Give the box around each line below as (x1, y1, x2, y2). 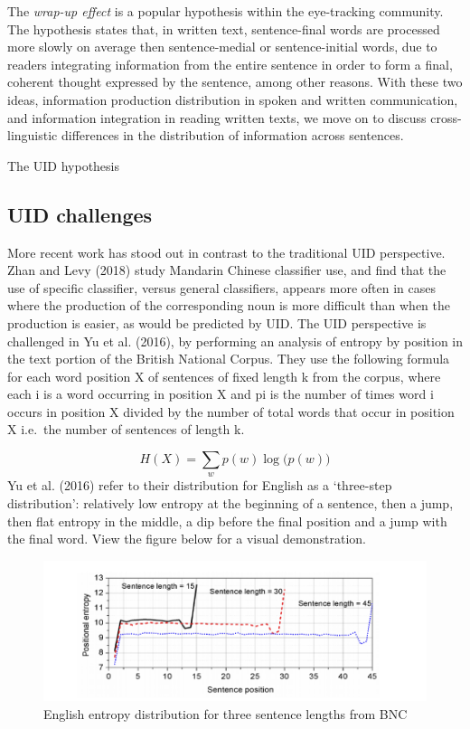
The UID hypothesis (7, 156, 120, 175)
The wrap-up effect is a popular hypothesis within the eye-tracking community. (7, 2, 444, 20)
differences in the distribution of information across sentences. (61, 126, 404, 145)
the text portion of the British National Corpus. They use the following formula (7, 349, 450, 368)
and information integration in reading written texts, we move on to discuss (7, 108, 427, 127)
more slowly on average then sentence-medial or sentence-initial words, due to (7, 37, 437, 56)
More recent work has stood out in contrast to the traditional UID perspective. (7, 242, 446, 261)
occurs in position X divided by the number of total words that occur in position (7, 402, 455, 421)
